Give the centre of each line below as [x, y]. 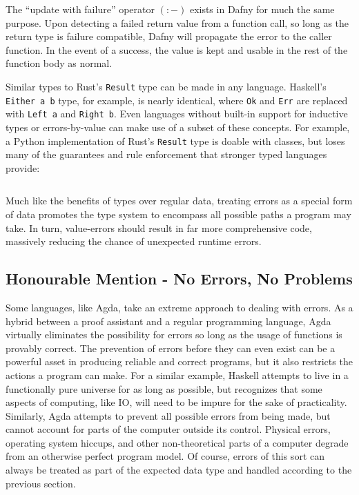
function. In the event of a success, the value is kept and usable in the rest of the [177, 49]
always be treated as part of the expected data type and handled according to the [179, 470]
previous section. [41, 483]
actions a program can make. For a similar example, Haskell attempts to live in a [177, 375]
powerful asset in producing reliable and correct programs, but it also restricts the [179, 361]
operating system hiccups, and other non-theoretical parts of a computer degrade [177, 442]
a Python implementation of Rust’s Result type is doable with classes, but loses [175, 140]
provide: [23, 167]
